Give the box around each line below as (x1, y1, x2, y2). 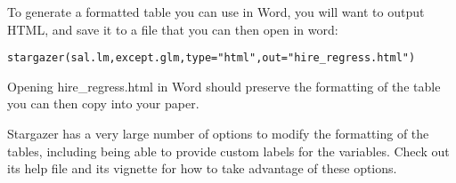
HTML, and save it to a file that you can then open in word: (7, 20, 338, 38)
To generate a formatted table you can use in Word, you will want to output (7, 3, 425, 20)
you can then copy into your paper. (7, 94, 199, 113)
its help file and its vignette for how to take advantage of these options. (7, 159, 397, 178)
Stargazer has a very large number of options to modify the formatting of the (7, 124, 429, 143)
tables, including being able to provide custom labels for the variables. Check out (7, 141, 450, 160)
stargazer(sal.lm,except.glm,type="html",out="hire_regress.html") (7, 52, 416, 65)
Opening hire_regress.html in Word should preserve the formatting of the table (7, 76, 441, 95)
